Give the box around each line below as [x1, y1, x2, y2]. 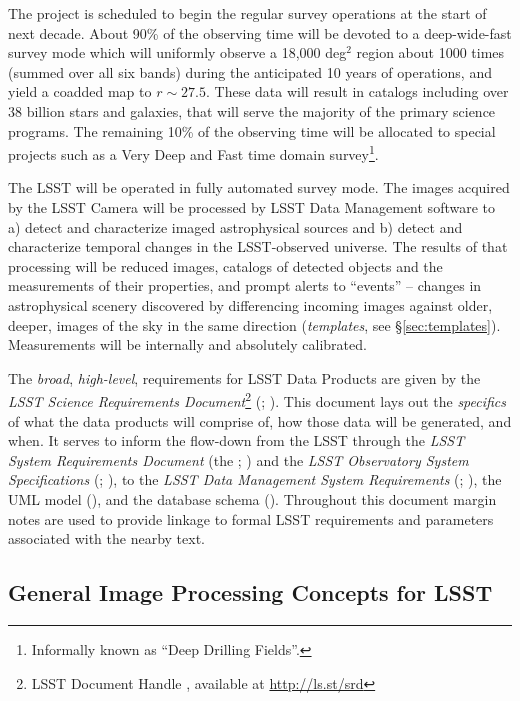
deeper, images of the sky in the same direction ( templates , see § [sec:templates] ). [8, 314, 501, 335]
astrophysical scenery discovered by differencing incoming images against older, [8, 294, 493, 315]
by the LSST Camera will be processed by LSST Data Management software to [8, 197, 496, 217]
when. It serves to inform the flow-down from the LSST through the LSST [8, 430, 465, 451]
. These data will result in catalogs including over [205, 81, 509, 102]
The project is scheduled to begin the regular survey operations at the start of [8, 3, 487, 23]
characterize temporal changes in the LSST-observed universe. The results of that [8, 236, 508, 257]
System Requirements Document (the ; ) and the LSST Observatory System [8, 449, 469, 470]
